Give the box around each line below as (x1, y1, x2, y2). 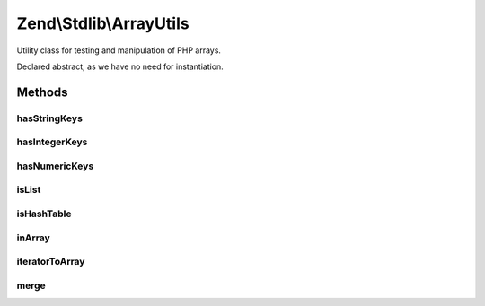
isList (16, 184, 41, 197)
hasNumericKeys (16, 160, 94, 172)
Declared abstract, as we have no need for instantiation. (16, 61, 224, 72)
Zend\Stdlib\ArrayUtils (16, 13, 190, 33)
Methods (16, 84, 68, 100)
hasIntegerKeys (16, 136, 88, 148)
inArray (16, 232, 51, 244)
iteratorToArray (16, 256, 85, 268)
